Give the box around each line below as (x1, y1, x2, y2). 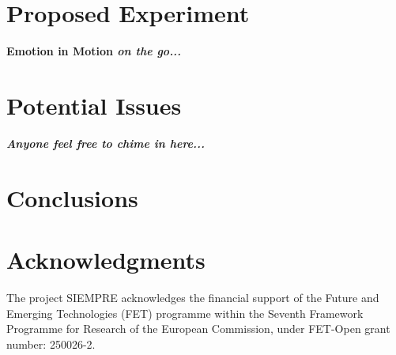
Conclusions (6, 181, 138, 213)
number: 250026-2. (6, 335, 96, 352)
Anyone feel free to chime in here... (6, 134, 206, 151)
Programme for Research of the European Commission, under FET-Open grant (6, 320, 390, 337)
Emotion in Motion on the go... (6, 43, 182, 59)
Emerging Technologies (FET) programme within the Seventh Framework (6, 304, 364, 321)
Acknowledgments (6, 244, 206, 275)
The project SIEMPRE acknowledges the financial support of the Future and (6, 289, 379, 305)
